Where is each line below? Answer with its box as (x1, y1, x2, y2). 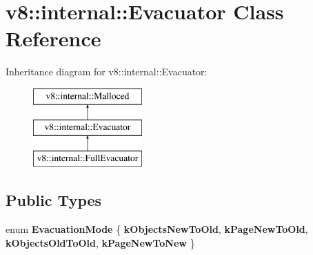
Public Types (6, 189, 102, 211)
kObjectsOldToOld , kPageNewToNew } (6, 235, 195, 249)
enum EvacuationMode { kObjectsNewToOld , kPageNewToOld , (6, 222, 308, 236)
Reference (6, 24, 101, 53)
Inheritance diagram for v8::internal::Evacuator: (6, 64, 208, 79)
